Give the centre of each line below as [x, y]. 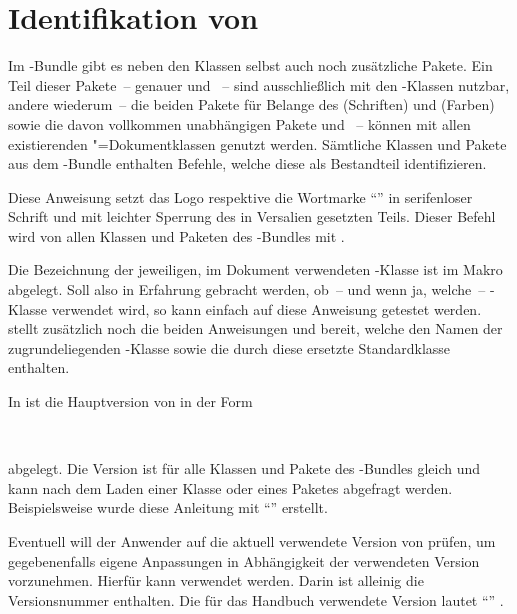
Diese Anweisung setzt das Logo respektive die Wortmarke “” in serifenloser [240, 196]
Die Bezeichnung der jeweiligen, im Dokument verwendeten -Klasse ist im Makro [255, 269]
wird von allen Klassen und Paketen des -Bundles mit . [176, 235]
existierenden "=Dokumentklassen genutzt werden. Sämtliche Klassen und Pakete [257, 143]
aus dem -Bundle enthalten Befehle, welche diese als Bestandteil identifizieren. [247, 163]
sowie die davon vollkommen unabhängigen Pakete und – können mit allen [239, 123]
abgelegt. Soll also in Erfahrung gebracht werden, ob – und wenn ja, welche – [247, 289]
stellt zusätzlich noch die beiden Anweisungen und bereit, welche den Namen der [255, 328]
